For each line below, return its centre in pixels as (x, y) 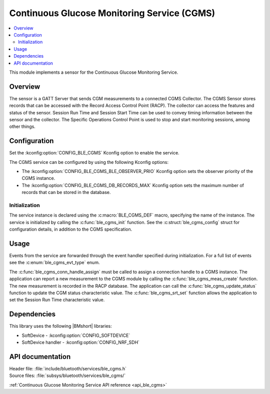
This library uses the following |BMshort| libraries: (60, 326)
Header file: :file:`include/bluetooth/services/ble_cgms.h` (68, 368)
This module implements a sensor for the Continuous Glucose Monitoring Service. (94, 72)
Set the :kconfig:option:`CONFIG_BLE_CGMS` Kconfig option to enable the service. (94, 153)
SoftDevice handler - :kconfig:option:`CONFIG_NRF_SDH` (81, 342)
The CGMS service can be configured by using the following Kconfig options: (89, 162)
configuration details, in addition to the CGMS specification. (71, 229)
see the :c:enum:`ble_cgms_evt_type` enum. (54, 263)
